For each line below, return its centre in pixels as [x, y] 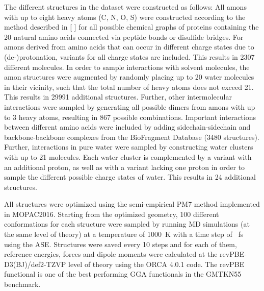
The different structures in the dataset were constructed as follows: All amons [125, 7]
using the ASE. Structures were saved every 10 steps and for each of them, [121, 244]
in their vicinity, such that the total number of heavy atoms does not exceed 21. [129, 87]
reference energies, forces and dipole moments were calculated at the [111, 254]
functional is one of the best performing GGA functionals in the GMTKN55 [123, 274]
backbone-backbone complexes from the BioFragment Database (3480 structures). [132, 137]
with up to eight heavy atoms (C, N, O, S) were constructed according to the [125, 17]
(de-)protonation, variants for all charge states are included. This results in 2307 [129, 56]
